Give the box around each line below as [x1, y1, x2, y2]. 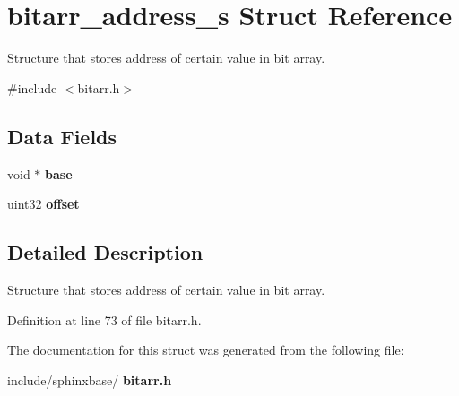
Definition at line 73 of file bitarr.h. [7, 310, 202, 329]
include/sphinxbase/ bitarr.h [7, 370, 172, 389]
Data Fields [7, 122, 117, 150]
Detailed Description [7, 238, 204, 266]
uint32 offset [7, 194, 80, 213]
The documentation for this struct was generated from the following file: [7, 340, 404, 359]
